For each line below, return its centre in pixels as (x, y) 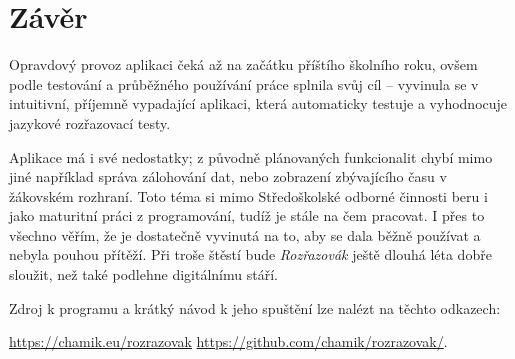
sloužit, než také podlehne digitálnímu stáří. (143, 274)
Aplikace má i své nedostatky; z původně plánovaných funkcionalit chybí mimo (251, 156)
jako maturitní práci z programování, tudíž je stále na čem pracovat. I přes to (247, 215)
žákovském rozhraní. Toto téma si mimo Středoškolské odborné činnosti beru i (248, 195)
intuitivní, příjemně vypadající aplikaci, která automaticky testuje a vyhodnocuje (258, 103)
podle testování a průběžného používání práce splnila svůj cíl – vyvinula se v (244, 83)
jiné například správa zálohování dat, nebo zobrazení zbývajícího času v (228, 176)
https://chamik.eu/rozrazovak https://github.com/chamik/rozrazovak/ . (228, 341)
